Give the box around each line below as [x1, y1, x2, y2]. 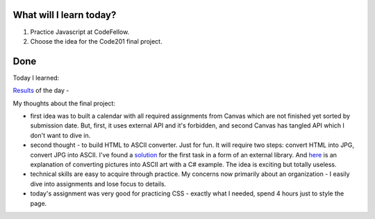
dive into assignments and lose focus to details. [30, 179, 167, 188]
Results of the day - [12, 87, 69, 95]
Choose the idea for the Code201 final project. [30, 37, 162, 45]
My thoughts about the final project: [12, 99, 116, 107]
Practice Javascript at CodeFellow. [30, 28, 130, 36]
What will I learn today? [12, 9, 117, 21]
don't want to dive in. [30, 131, 91, 139]
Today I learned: [12, 73, 60, 82]
